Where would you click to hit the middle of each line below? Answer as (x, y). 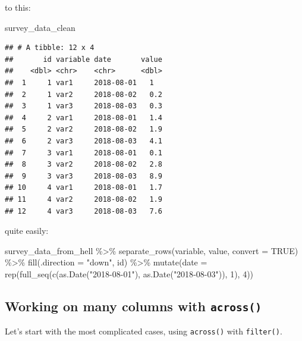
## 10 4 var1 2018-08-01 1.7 (84, 188)
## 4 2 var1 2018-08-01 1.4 (84, 118)
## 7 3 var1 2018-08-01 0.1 (84, 153)
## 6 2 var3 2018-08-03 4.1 (84, 141)
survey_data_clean (40, 27)
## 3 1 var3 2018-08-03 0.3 (84, 106)
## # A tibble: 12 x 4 (50, 48)
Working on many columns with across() (133, 306)
